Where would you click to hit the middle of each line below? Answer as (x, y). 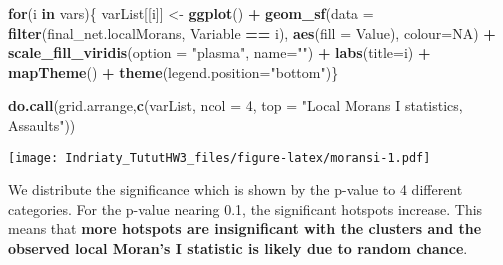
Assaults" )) (42, 124)
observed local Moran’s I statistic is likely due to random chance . (238, 248)
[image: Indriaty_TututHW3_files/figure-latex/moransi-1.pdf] (219, 157)
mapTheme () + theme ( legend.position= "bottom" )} (173, 71)
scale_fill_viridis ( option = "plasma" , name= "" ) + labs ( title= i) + (219, 52)
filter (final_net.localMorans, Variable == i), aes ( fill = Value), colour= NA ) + (252, 32)
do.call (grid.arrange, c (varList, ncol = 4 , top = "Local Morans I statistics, (235, 105)
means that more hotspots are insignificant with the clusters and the (245, 228)
